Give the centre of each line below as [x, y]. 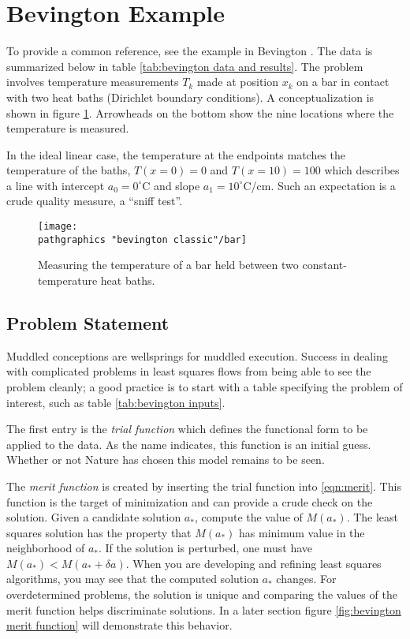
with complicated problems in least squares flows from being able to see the [189, 371]
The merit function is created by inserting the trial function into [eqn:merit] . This [204, 486]
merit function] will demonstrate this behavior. [119, 625]
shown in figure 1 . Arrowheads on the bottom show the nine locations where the [200, 112]
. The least [373, 517]
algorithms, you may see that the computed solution [132, 579]
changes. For [306, 579]
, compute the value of [248, 517]
